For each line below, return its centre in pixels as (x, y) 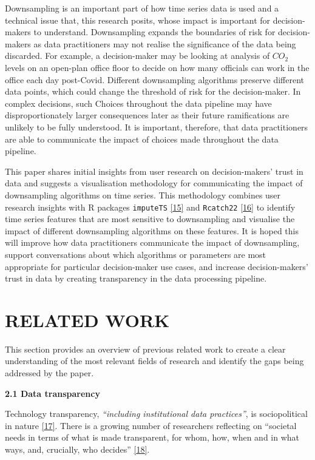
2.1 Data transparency (52, 393)
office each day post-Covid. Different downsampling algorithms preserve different (154, 79)
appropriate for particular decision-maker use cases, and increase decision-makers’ (157, 266)
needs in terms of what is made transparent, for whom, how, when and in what (152, 437)
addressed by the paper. (49, 373)
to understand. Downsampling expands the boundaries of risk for (154, 32)
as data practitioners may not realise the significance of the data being (165, 43)
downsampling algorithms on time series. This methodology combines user (143, 194)
